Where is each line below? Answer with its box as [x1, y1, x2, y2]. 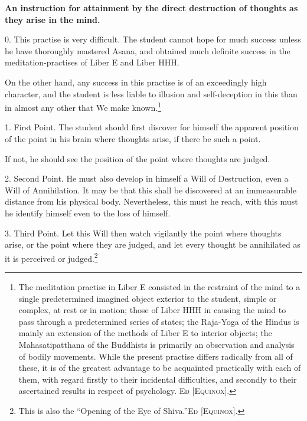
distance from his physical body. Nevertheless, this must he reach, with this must [5, 195, 298, 208]
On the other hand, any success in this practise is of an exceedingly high [5, 75, 267, 88]
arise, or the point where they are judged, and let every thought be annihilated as [5, 238, 301, 251]
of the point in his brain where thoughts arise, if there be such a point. [5, 133, 261, 144]
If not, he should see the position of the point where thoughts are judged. [5, 152, 270, 165]
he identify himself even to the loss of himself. [5, 206, 171, 219]
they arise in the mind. [5, 13, 100, 25]
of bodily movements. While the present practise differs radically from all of [18, 350, 293, 362]
